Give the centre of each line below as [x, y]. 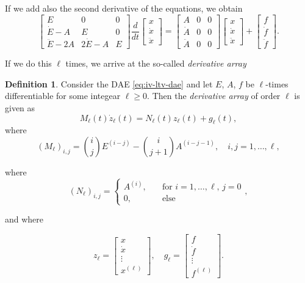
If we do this [28, 63]
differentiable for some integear [63, 96]
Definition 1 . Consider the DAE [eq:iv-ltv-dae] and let [109, 83]
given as [20, 107]
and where [24, 219]
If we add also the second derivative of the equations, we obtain [124, 8]
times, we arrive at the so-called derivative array [156, 63]
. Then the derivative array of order [214, 96]
